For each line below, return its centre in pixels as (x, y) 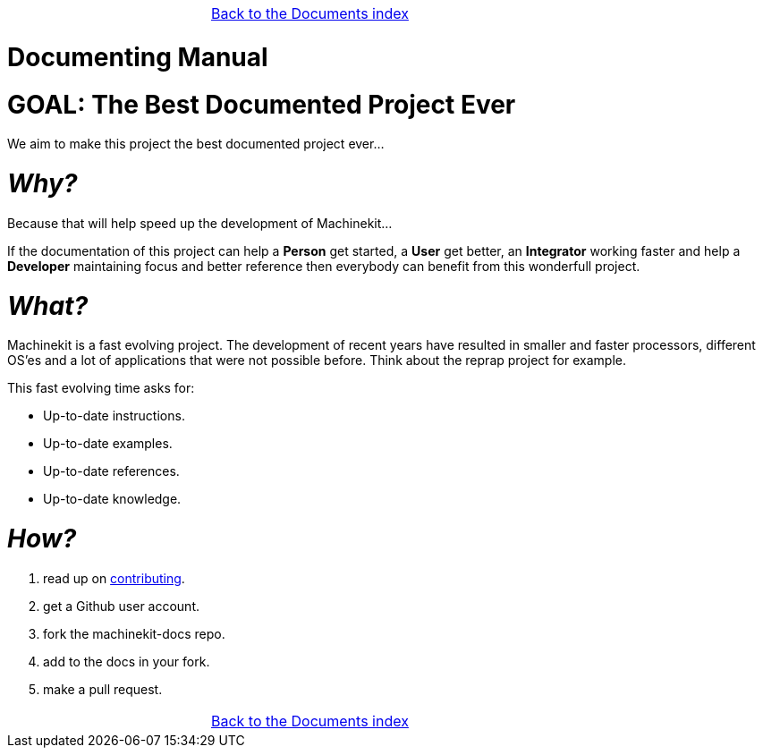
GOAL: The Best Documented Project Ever (262, 104)
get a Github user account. (121, 606)
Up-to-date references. (111, 471)
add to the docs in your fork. (127, 661)
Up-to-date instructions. (114, 416)
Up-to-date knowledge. (112, 499)
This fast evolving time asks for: (101, 388)
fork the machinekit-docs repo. (134, 633)
